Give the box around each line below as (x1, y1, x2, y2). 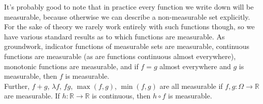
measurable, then (4, 71, 57, 81)
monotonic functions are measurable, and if (4, 61, 139, 71)
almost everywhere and (159, 61, 231, 71)
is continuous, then (92, 90, 151, 101)
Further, (4, 80, 30, 91)
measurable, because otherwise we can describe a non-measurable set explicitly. (4, 11, 250, 22)
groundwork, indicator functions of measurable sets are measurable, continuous (4, 41, 249, 51)
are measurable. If (4, 90, 60, 101)
